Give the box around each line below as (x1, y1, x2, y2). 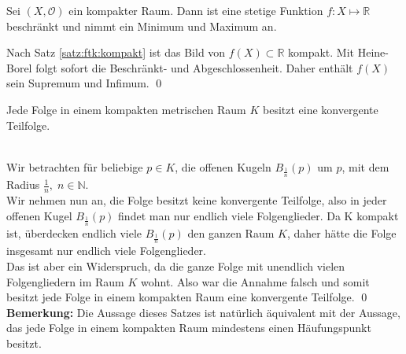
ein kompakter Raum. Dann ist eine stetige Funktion (68, 2, 323, 18)
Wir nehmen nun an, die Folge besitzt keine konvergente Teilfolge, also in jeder (6, 192, 387, 208)
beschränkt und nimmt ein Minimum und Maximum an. (6, 17, 277, 34)
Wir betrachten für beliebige (6, 158, 143, 175)
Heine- (357, 44, 389, 61)
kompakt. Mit (287, 44, 355, 61)
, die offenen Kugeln (175, 158, 271, 175)
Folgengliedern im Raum (6, 273, 124, 289)
